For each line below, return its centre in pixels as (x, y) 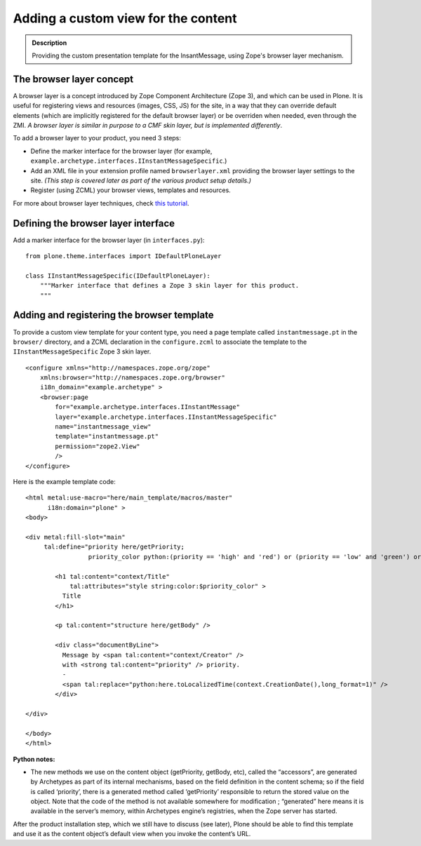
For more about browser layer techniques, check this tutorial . (101, 203)
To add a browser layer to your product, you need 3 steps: (97, 138)
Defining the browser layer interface (94, 223)
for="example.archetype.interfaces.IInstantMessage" (147, 407)
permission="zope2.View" (98, 446)
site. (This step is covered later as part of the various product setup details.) (141, 180)
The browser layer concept (73, 79)
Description (49, 43)
